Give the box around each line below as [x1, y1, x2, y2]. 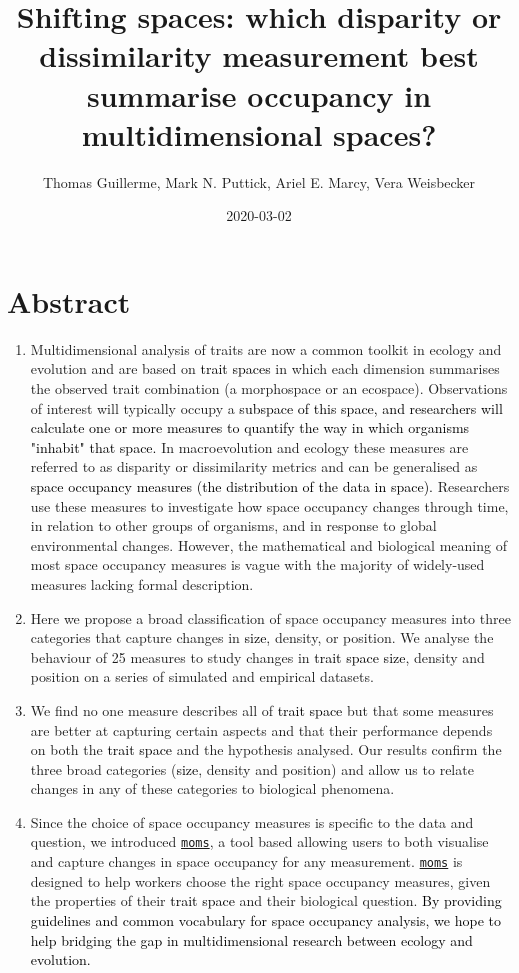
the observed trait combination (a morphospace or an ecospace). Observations [30, 378, 508, 398]
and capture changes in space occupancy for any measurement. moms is [30, 851, 463, 872]
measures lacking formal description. [30, 573, 254, 594]
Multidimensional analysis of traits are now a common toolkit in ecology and [30, 338, 502, 359]
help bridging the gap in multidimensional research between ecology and [30, 929, 473, 950]
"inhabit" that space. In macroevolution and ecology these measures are [30, 436, 469, 457]
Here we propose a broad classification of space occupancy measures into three [30, 607, 511, 628]
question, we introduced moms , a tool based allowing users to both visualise [30, 831, 489, 852]
